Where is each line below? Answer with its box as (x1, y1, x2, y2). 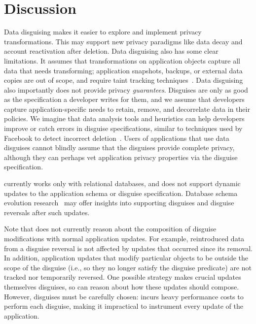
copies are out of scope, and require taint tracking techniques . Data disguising (4, 75, 243, 85)
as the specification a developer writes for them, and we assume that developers (4, 94, 245, 104)
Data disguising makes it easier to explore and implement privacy (4, 27, 202, 37)
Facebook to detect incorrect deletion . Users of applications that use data (4, 132, 229, 143)
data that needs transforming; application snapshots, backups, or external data (4, 65, 243, 75)
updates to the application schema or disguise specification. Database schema (4, 188, 238, 198)
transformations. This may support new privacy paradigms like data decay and (4, 36, 243, 46)
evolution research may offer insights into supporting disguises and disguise (4, 197, 234, 208)
